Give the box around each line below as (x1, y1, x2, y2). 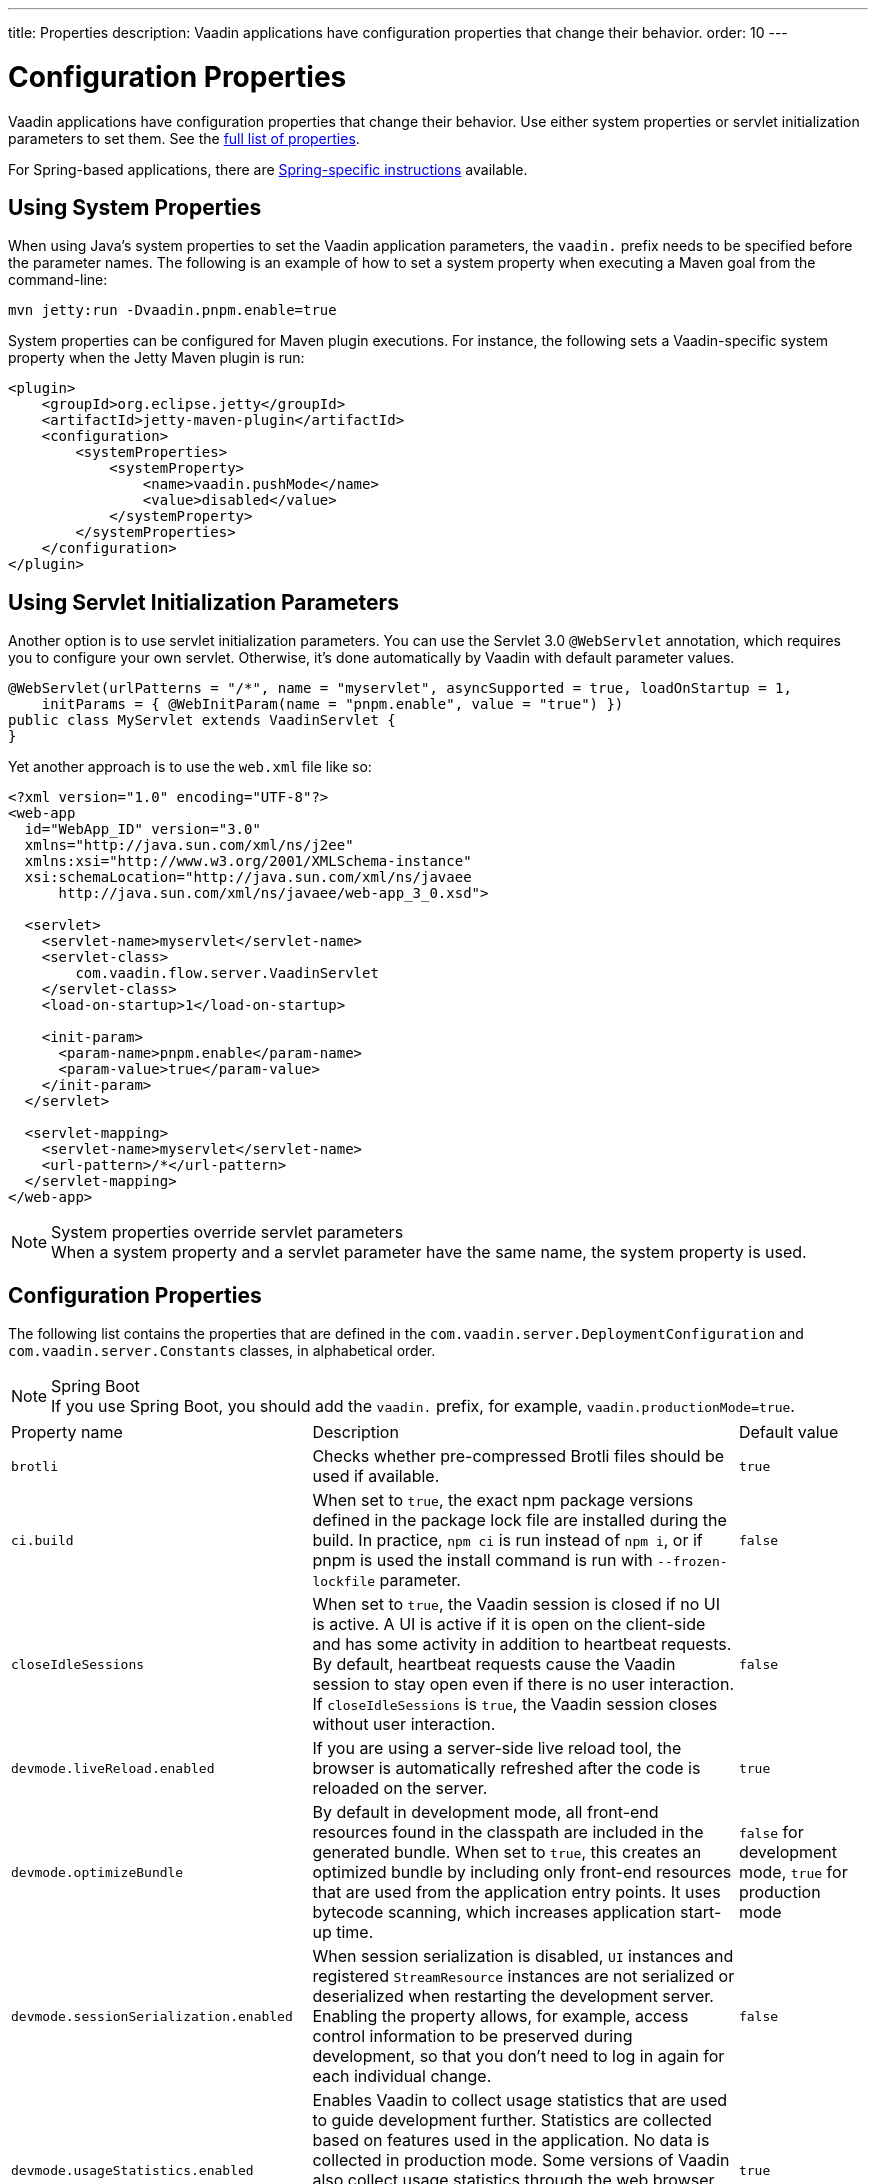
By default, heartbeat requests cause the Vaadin (312, 1654, 676, 1675)
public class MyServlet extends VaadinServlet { (8, 712, 396, 729)
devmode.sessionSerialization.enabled (11, 2008, 293, 2024)
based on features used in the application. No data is (312, 2130, 710, 2151)
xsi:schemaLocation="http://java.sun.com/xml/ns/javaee (24, 869, 472, 886)
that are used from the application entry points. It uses (312, 1882, 721, 1903)
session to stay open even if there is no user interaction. (312, 1674, 735, 1695)
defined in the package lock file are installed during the (312, 1510, 727, 1531)
